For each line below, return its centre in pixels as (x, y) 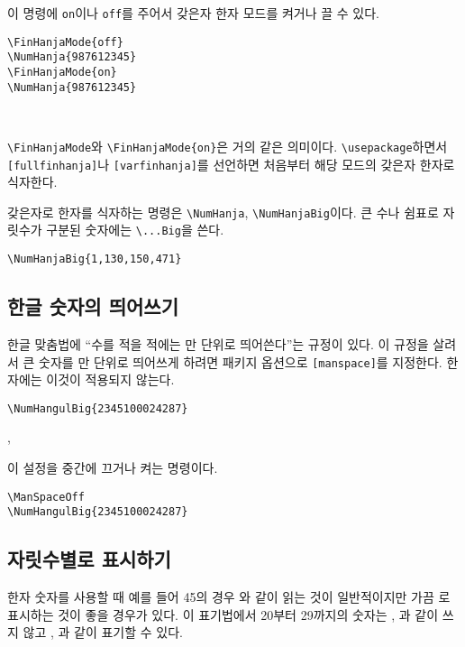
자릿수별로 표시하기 (89, 559)
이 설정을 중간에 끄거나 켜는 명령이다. (113, 468)
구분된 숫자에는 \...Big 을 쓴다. (135, 230)
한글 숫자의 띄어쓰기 (93, 306)
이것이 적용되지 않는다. (110, 379)
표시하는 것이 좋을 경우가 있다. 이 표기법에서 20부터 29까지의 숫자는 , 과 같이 (223, 614)
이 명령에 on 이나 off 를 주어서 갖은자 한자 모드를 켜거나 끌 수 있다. (193, 13)
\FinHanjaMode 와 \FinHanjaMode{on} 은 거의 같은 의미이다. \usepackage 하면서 (228, 146)
